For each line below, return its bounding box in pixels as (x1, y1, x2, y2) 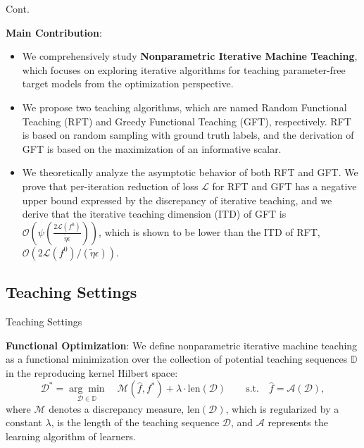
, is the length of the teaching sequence (51, 415, 220, 430)
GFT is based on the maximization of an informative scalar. (22, 141, 282, 156)
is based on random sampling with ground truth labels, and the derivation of (22, 127, 354, 142)
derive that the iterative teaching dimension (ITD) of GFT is (22, 206, 287, 221)
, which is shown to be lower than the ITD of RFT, (99, 224, 320, 239)
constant (6, 415, 42, 430)
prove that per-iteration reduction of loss (22, 178, 199, 193)
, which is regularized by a (225, 401, 339, 416)
